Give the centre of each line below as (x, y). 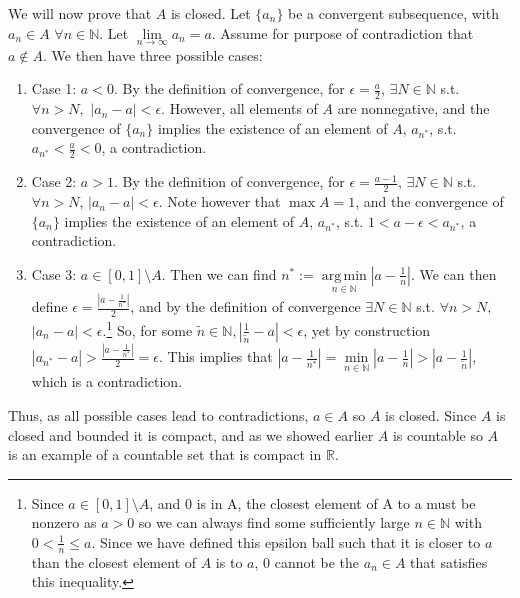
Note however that (224, 201)
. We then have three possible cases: (153, 54)
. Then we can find (219, 273)
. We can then (453, 273)
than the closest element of (114, 561)
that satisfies (449, 561)
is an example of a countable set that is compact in (165, 454)
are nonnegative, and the (413, 108)
